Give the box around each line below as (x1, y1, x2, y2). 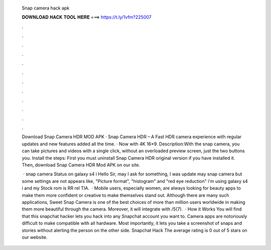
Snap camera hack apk (22, 5, 70, 11)
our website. (22, 234, 48, 240)
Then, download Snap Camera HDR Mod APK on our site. (22, 162, 141, 168)
